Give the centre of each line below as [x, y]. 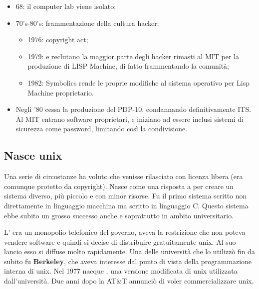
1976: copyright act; [58, 40]
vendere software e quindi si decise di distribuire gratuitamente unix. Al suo [120, 241]
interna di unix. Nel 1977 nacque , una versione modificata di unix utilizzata [121, 271]
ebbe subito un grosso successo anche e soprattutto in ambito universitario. [119, 215]
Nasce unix [33, 155]
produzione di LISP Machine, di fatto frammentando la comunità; [129, 66]
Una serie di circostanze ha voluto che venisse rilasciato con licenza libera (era [124, 176]
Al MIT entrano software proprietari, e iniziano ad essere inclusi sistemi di [129, 119]
